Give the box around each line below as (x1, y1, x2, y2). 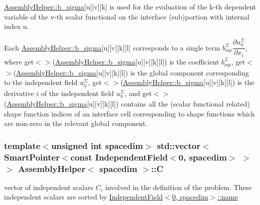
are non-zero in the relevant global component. (4, 118, 148, 128)
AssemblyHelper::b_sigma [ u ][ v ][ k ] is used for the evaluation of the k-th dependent (4, 1, 256, 11)
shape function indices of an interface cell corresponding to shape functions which (4, 108, 255, 118)
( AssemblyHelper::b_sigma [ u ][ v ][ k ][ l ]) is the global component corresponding (13, 67, 249, 77)
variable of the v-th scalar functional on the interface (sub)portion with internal (4, 11, 249, 21)
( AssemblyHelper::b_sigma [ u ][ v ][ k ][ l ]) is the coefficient (52, 56, 219, 66)
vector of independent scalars (4, 181, 93, 192)
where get (4, 56, 34, 66)
